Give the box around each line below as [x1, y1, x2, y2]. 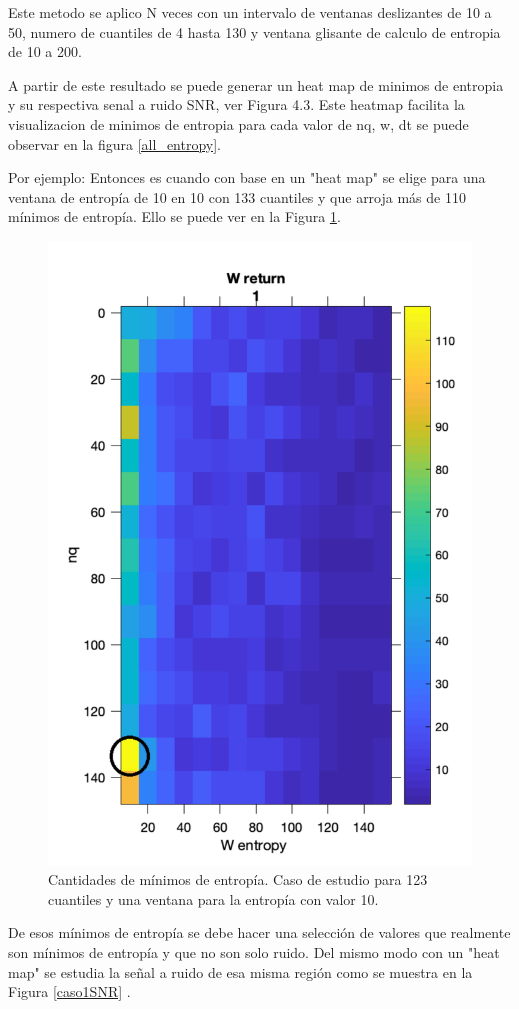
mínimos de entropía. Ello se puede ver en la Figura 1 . [8, 206, 341, 227]
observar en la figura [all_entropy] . [8, 133, 222, 154]
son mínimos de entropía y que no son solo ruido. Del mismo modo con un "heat [8, 942, 500, 963]
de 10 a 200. [8, 41, 82, 62]
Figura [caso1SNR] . [8, 981, 131, 1002]
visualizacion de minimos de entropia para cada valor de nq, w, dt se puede [8, 113, 469, 134]
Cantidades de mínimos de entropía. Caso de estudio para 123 [48, 869, 428, 890]
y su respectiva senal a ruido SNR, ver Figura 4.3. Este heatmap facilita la [8, 94, 465, 115]
